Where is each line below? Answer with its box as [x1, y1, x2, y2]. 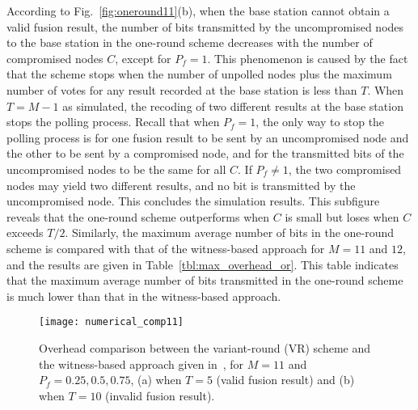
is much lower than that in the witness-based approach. [6, 287, 281, 304]
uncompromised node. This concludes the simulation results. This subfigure [6, 192, 380, 209]
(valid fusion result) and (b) [216, 371, 355, 388]
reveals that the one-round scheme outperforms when [6, 208, 270, 225]
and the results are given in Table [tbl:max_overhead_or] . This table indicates [6, 256, 399, 273]
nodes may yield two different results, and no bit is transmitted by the [6, 176, 356, 193]
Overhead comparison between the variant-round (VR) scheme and [39, 339, 370, 356]
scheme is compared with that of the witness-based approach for [6, 239, 325, 256]
